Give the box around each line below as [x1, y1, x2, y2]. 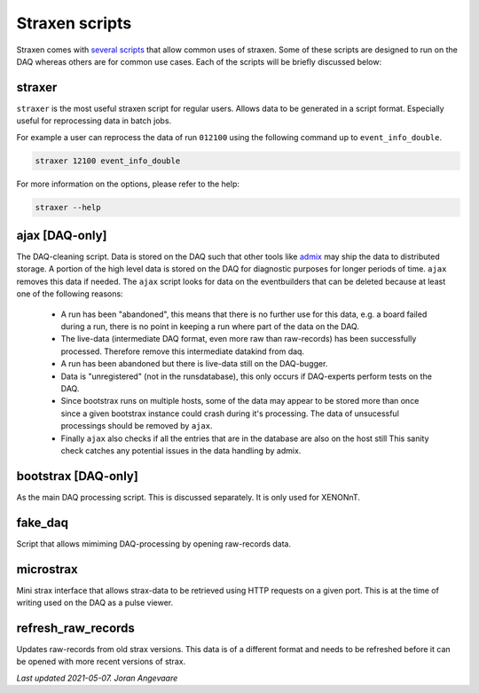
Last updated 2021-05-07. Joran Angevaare [16, 673, 178, 683]
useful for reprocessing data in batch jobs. [16, 115, 172, 126]
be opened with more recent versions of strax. [16, 657, 186, 667]
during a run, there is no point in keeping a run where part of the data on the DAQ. [60, 321, 359, 332]
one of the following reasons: [16, 288, 123, 299]
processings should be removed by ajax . [60, 421, 213, 431]
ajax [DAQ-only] [16, 227, 107, 243]
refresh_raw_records [16, 620, 135, 635]
